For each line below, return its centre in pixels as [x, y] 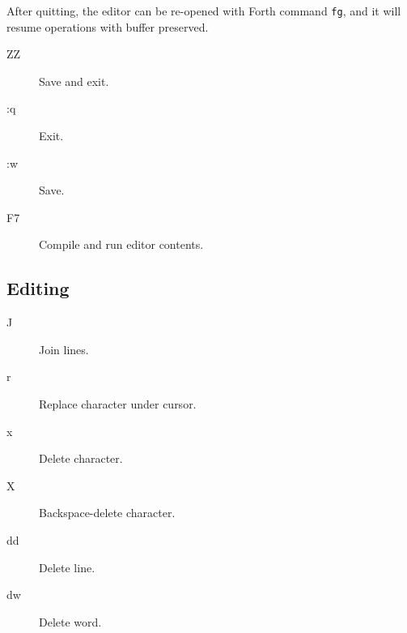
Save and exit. [74, 81]
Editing [38, 288]
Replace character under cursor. [118, 403]
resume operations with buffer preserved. [108, 26]
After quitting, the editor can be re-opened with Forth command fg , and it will [204, 11]
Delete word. [70, 621]
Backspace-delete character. [107, 513]
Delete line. [67, 567]
